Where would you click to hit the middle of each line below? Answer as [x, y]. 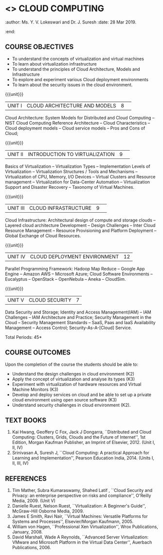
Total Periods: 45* [24, 337]
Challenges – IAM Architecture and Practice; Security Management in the [78, 317]
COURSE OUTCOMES [38, 353]
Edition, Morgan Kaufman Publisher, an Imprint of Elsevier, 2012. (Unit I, [84, 443]
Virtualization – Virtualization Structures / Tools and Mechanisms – [71, 171]
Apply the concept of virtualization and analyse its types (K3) [73, 379]
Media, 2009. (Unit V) [34, 501]
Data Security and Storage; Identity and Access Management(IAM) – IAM [78, 312]
